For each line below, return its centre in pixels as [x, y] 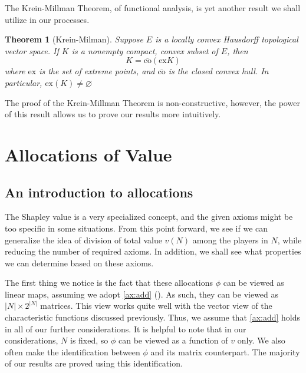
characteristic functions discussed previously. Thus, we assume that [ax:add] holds [153, 317]
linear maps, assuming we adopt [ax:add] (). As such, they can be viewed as [142, 294]
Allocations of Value [88, 154]
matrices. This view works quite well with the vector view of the [156, 306]
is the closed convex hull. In [218, 71]
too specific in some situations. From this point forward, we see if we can [136, 228]
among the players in [230, 240]
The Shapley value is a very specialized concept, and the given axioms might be [149, 217]
